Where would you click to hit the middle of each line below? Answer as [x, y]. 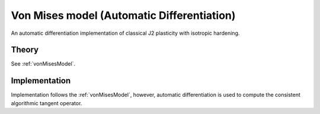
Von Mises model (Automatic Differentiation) [123, 15]
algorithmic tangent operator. [47, 103]
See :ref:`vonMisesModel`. [43, 64]
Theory [25, 50]
